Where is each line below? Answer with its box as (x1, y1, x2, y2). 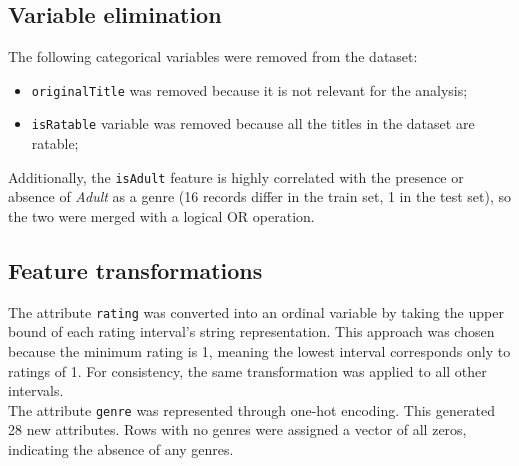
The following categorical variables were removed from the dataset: (8, 46, 418, 67)
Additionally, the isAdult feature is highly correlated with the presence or (8, 166, 464, 187)
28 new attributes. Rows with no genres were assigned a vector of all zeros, (8, 419, 467, 440)
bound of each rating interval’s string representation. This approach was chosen (8, 321, 495, 342)
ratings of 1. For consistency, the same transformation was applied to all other (8, 360, 487, 381)
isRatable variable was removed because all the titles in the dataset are (31, 113, 475, 134)
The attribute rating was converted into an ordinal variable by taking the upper (8, 301, 504, 322)
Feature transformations (8, 254, 263, 285)
